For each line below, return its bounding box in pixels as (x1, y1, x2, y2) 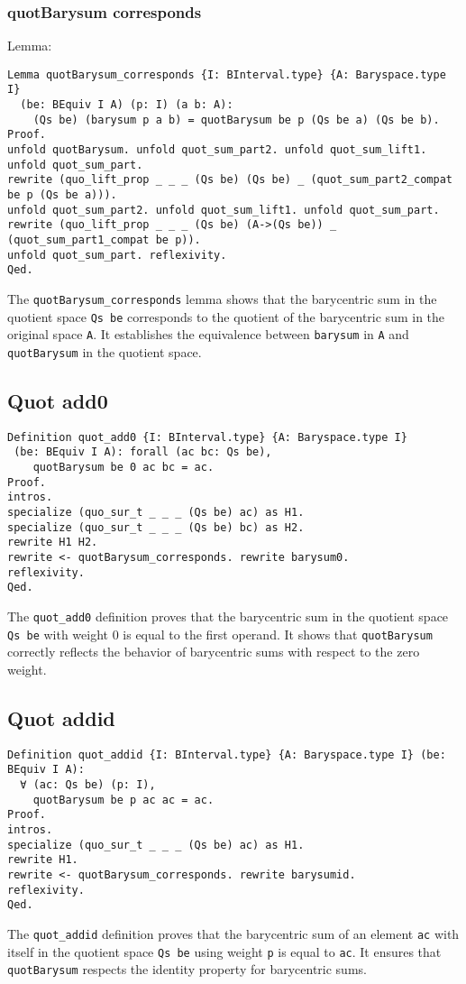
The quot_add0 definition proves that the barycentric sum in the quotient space (7, 607, 449, 626)
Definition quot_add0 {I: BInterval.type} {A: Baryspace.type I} (7, 430, 407, 444)
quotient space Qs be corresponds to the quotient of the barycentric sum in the (7, 307, 445, 326)
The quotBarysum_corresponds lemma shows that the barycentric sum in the (7, 290, 437, 308)
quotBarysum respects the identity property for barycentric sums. (7, 960, 367, 979)
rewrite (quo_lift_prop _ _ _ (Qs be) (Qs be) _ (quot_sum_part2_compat (7, 173, 452, 187)
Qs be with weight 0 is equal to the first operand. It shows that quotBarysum (7, 624, 433, 643)
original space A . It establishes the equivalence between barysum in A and (7, 325, 409, 344)
